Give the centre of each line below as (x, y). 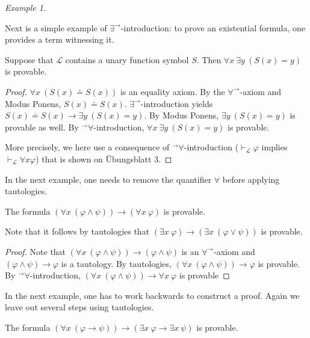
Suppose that (29, 59)
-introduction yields (177, 103)
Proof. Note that (36, 251)
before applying (251, 179)
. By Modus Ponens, (181, 115)
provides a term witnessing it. (60, 39)
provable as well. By (42, 127)
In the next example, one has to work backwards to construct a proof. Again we (152, 295)
